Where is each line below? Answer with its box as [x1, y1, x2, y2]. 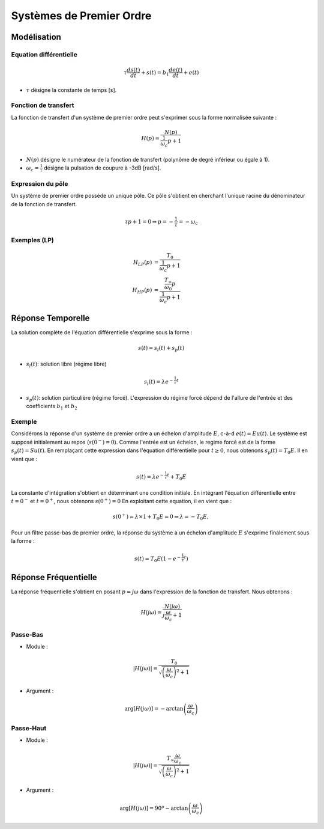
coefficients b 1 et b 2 [26, 403, 77, 411]
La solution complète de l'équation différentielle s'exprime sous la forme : [11, 329, 193, 336]
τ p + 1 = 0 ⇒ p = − [124, 218, 174, 225]
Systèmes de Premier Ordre [11, 9, 152, 22]
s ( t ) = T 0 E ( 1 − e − [134, 555, 181, 564]
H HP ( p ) [132, 287, 152, 295]
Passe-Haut [11, 724, 47, 732]
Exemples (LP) [11, 236, 54, 244]
